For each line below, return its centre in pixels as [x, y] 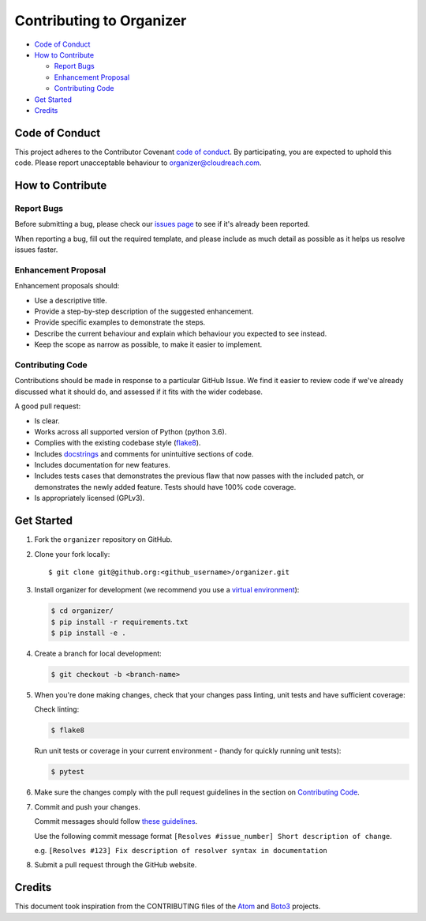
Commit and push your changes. [88, 806]
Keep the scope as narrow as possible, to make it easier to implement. [148, 344]
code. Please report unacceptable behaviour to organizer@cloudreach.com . [138, 163]
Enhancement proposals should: [67, 286]
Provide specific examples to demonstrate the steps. [120, 322]
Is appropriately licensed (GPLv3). [90, 498]
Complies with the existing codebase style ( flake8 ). [118, 443]
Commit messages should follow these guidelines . [116, 821]
